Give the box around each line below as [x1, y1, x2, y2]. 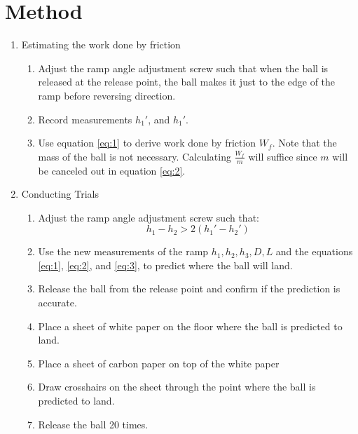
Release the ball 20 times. [38, 416, 149, 431]
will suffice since [248, 149, 317, 163]
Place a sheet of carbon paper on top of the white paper [38, 355, 280, 370]
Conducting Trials [21, 187, 99, 201]
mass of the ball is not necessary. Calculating [38, 149, 231, 163]
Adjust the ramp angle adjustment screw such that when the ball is [38, 60, 329, 75]
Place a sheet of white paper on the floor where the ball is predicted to [38, 318, 343, 333]
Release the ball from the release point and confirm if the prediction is [38, 281, 340, 296]
